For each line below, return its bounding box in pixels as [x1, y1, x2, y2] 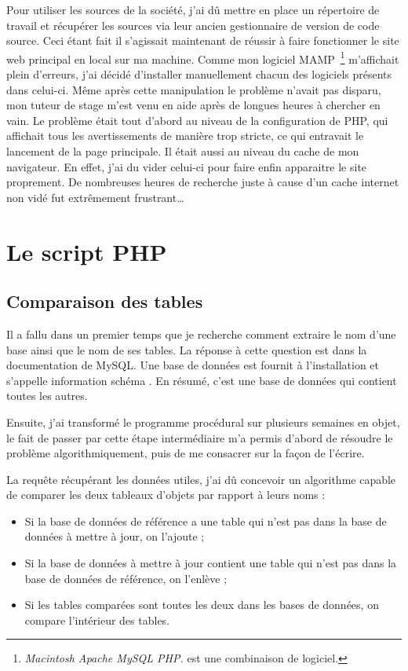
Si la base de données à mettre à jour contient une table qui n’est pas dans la [24, 555, 397, 571]
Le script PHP [6, 235, 167, 267]
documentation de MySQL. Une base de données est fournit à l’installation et [6, 357, 380, 373]
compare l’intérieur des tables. [24, 611, 170, 628]
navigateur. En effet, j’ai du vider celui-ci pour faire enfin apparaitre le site [6, 158, 367, 174]
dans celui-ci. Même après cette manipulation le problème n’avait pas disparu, [6, 81, 381, 97]
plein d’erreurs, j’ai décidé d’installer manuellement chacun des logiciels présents [6, 66, 392, 82]
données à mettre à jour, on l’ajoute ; [24, 528, 205, 544]
